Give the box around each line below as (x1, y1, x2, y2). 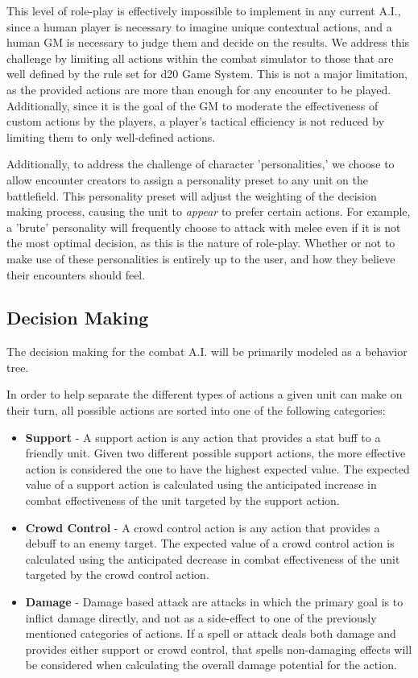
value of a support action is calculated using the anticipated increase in (25, 476, 377, 493)
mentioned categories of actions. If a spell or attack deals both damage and (25, 625, 396, 642)
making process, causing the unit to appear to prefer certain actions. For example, (6, 203, 411, 220)
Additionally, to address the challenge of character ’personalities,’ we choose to (6, 155, 395, 172)
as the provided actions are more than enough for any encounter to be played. (6, 81, 391, 97)
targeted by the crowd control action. (25, 566, 209, 583)
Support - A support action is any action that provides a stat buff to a (25, 428, 381, 445)
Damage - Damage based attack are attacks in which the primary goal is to (25, 593, 404, 610)
